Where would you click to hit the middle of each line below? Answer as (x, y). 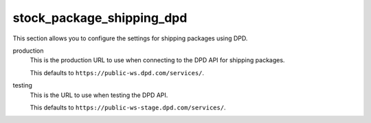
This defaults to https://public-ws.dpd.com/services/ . (117, 72)
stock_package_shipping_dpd (100, 18)
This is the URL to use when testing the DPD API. (99, 95)
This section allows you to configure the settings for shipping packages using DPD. (130, 38)
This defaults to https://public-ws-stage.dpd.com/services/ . (128, 107)
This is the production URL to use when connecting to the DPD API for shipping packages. (157, 60)
